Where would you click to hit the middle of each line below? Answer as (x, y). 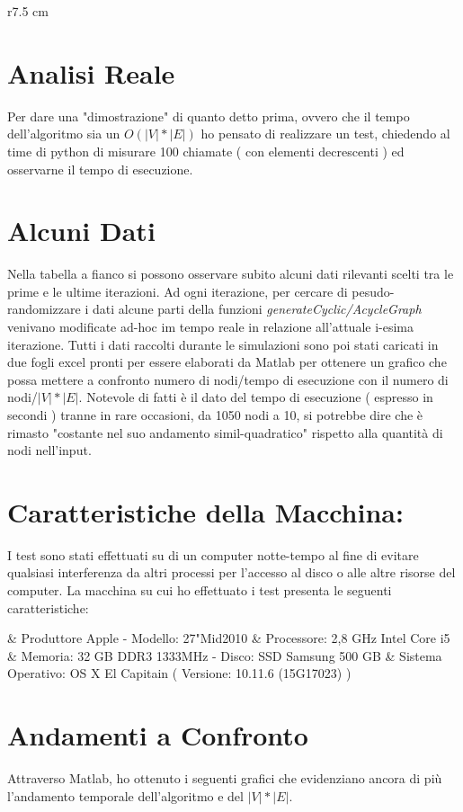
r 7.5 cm (28, 11)
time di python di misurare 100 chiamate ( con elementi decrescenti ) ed (206, 151)
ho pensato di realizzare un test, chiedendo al (325, 134)
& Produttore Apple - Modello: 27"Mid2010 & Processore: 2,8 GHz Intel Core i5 (229, 638)
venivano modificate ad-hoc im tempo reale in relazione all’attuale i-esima (211, 326)
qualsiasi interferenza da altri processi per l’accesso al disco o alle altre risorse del (231, 572)
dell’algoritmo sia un (64, 134)
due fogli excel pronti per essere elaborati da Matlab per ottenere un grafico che (227, 362)
